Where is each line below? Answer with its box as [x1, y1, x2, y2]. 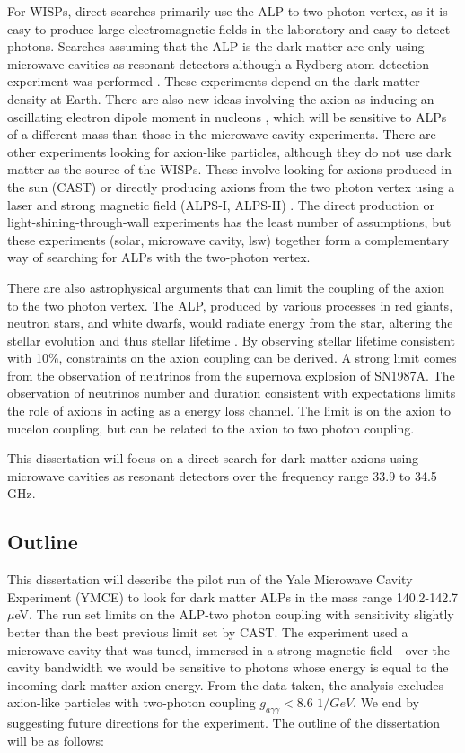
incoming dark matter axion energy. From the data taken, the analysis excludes [7, 675, 443, 694]
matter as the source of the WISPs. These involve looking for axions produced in [7, 160, 452, 179]
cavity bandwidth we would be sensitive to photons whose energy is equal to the [7, 658, 449, 677]
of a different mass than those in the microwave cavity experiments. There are [7, 125, 436, 144]
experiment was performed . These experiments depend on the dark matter [7, 72, 420, 91]
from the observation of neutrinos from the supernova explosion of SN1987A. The [7, 365, 455, 384]
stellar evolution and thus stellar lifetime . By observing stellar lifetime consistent [7, 330, 456, 349]
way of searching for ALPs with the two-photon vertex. [7, 248, 311, 267]
